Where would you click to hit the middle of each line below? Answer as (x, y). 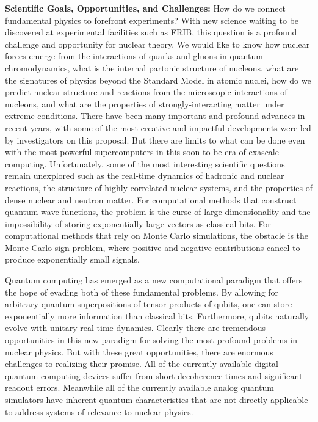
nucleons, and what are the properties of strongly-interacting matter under (145, 104)
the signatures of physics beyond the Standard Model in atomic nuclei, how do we (158, 80)
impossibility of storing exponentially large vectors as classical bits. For (138, 223)
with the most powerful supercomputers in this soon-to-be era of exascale (142, 152)
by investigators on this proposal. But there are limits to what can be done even (155, 140)
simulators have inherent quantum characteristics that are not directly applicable (157, 399)
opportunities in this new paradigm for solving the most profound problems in (151, 340)
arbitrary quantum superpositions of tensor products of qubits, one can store (149, 304)
